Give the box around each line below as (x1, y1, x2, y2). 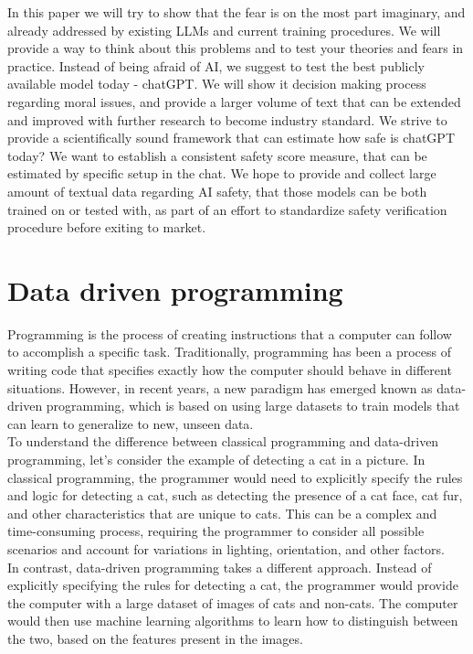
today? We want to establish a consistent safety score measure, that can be (7, 145, 427, 165)
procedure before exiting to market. (7, 218, 206, 237)
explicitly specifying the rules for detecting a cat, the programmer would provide (7, 575, 458, 595)
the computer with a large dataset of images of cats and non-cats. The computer (7, 593, 458, 612)
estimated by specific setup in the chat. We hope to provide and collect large (7, 164, 436, 183)
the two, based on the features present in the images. (7, 628, 303, 648)
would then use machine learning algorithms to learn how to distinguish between (7, 611, 458, 630)
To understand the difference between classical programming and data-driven (7, 432, 439, 451)
